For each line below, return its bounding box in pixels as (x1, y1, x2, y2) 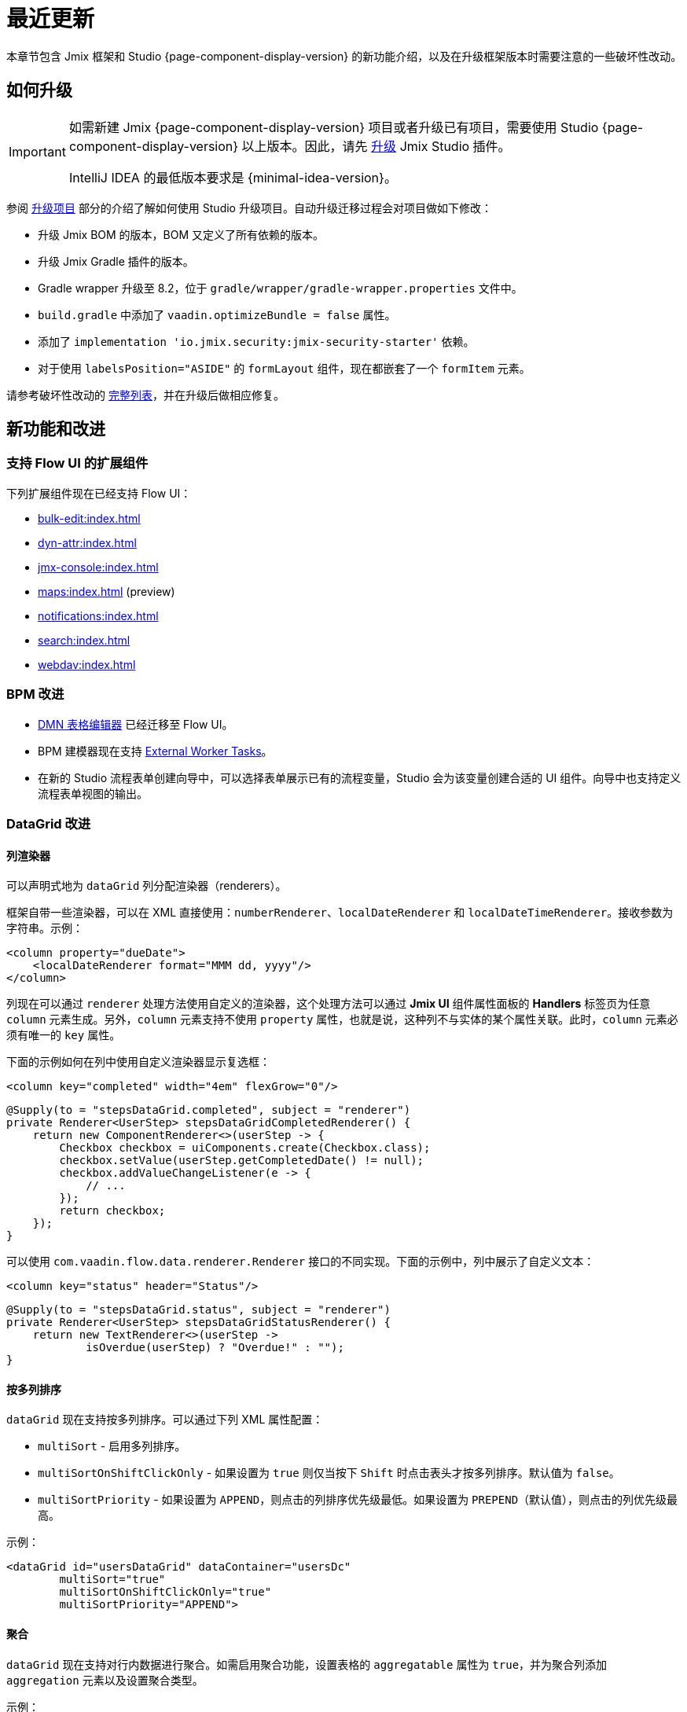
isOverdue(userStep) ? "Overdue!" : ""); (86, 1341, 344, 1354)
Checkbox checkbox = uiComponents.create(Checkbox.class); (59, 1141, 431, 1155)
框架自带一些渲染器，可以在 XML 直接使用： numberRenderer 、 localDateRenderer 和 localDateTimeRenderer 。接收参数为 (6, 906, 674, 920)
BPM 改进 (6, 686, 64, 703)
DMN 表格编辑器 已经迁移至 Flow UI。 (38, 717, 233, 731)
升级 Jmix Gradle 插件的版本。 (38, 254, 194, 268)
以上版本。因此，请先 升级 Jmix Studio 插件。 (241, 138, 511, 154)
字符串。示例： (6, 921, 83, 935)
